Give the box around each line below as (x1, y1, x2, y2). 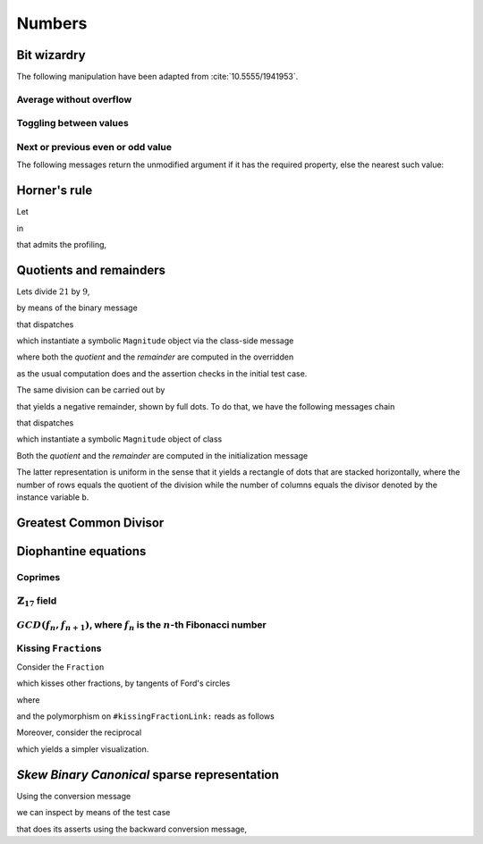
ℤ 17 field (16, 595, 57, 609)
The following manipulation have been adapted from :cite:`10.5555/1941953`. (16, 72, 299, 82)
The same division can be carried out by (16, 384, 165, 395)
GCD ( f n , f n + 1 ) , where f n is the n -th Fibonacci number (16, 618, 267, 633)
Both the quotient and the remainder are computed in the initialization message (16, 450, 309, 460)
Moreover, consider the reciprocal (16, 727, 142, 738)
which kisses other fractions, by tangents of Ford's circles (16, 678, 231, 688)
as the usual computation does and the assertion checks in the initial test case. (16, 367, 308, 379)
